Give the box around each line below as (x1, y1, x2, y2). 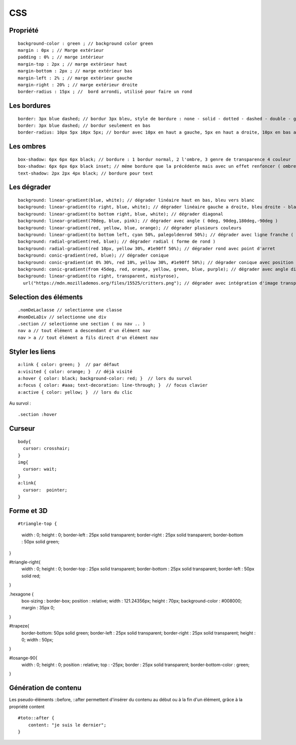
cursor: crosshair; (23, 446, 70, 451)
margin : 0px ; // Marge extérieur (18, 47, 104, 53)
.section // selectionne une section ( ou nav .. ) (18, 321, 146, 327)
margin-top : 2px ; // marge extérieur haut (18, 61, 128, 67)
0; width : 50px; (21, 636, 54, 642)
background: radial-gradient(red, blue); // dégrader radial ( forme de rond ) (18, 239, 216, 244)
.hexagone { (9, 591, 34, 597)
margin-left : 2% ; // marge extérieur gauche (18, 75, 133, 81)
